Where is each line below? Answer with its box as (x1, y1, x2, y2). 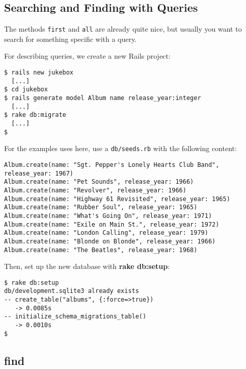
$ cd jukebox (4, 86, 48, 93)
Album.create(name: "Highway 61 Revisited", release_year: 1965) (4, 195, 230, 203)
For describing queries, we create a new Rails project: (4, 51, 171, 61)
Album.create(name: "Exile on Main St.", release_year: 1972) (4, 220, 220, 228)
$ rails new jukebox (4, 69, 74, 77)
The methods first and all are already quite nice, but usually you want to (4, 23, 242, 34)
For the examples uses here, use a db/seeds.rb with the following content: (4, 143, 237, 154)
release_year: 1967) (4, 169, 74, 177)
